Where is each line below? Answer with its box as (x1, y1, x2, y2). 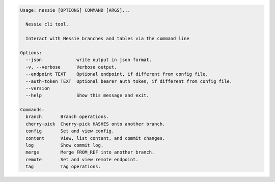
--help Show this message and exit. (25, 93, 150, 99)
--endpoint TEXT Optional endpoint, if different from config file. (25, 71, 208, 77)
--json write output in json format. (25, 57, 152, 63)
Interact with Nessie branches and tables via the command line (25, 36, 189, 42)
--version (25, 85, 50, 91)
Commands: (20, 107, 45, 113)
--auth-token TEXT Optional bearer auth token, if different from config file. (25, 78, 233, 84)
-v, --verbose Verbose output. (25, 64, 117, 70)
